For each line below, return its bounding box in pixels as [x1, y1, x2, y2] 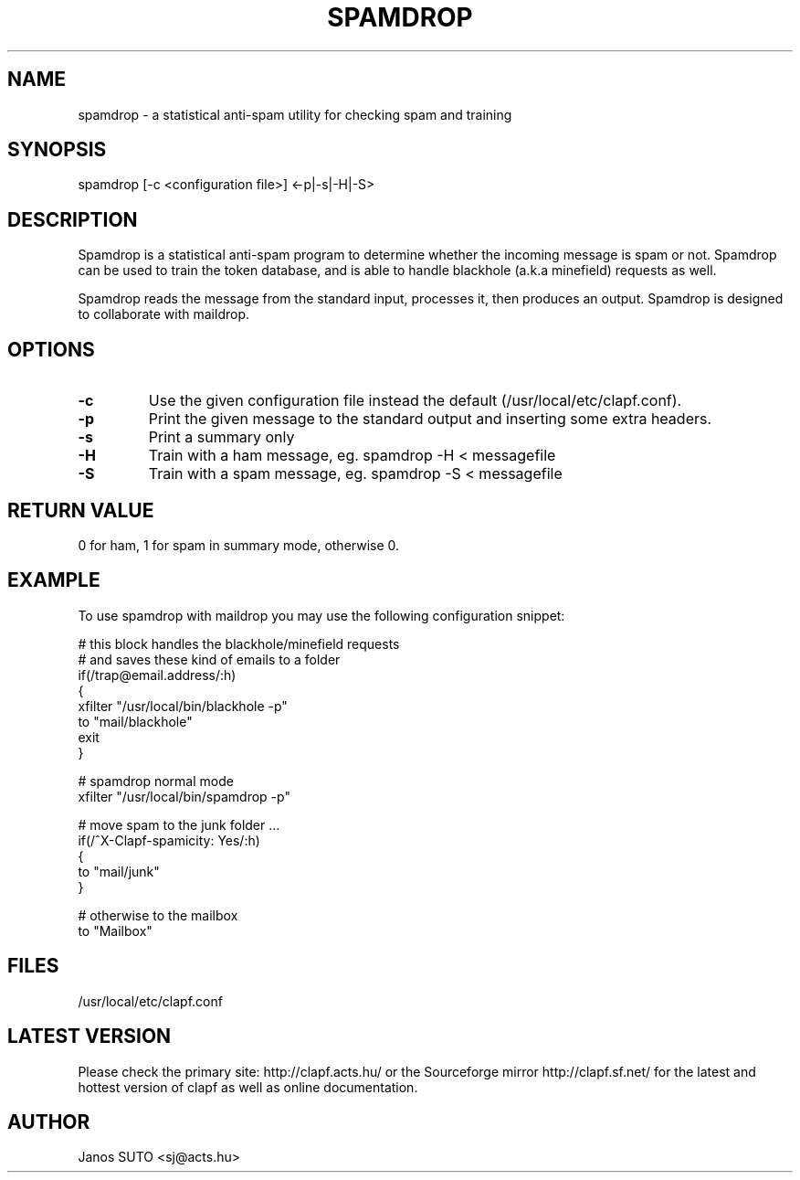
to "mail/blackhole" [78, 713, 193, 729]
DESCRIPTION [7, 207, 138, 231]
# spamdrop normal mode [78, 772, 234, 789]
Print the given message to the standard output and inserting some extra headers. [148, 409, 712, 429]
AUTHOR [7, 1110, 90, 1133]
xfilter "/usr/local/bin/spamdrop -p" [78, 788, 290, 804]
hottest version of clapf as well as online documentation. [78, 1079, 418, 1095]
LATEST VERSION [7, 1025, 172, 1048]
